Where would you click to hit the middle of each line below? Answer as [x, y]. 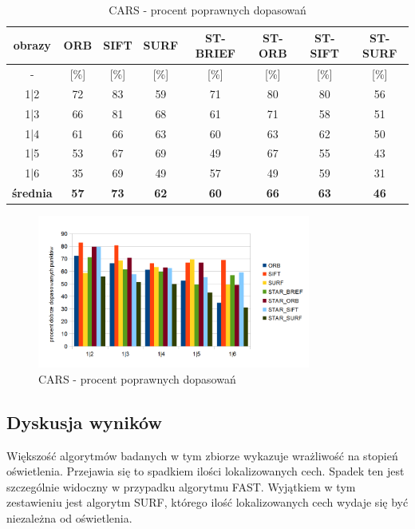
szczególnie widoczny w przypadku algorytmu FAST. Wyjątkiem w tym [181, 486]
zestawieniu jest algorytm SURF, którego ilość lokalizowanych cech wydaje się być [207, 502]
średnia [32, 193]
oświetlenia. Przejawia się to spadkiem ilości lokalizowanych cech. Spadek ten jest [206, 471]
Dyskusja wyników [84, 422]
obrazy [32, 45]
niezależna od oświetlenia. [69, 517]
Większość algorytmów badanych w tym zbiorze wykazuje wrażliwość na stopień [202, 455]
